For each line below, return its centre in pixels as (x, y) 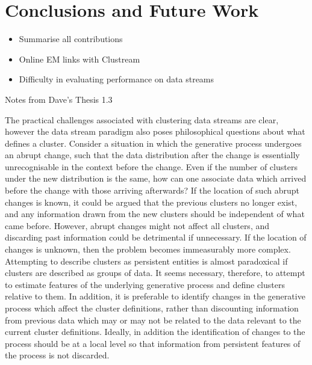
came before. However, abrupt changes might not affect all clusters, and (137, 225)
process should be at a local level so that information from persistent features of (153, 343)
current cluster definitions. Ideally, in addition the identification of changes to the (155, 332)
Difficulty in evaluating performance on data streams (117, 79)
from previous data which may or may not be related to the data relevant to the (153, 320)
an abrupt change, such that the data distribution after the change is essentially (152, 155)
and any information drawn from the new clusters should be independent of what (155, 214)
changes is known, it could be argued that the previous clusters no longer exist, (151, 202)
